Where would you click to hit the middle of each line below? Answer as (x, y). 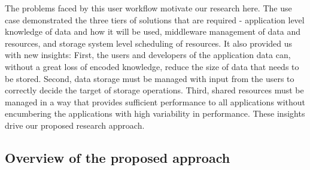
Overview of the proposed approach (118, 157)
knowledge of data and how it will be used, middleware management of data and (153, 31)
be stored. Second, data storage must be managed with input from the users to (150, 78)
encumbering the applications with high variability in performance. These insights (155, 113)
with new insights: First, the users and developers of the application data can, (148, 55)
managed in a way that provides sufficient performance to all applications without (155, 101)
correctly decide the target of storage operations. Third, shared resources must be (154, 90)
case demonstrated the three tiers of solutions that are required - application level (155, 19)
